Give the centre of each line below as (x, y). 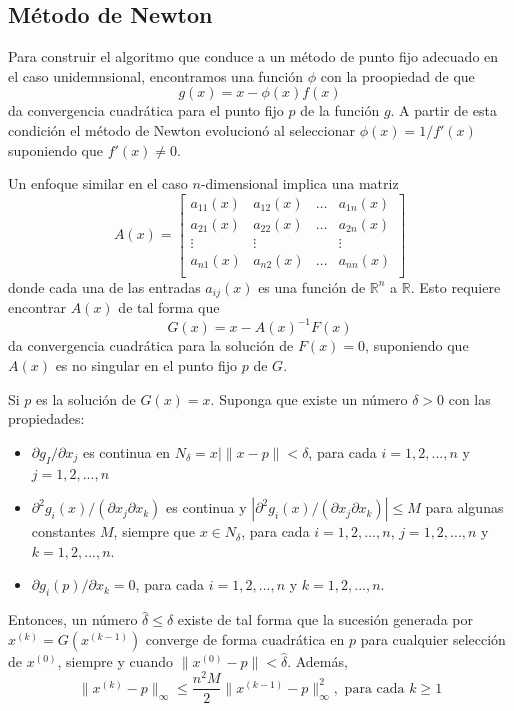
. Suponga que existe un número (309, 398)
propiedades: (46, 418)
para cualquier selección (433, 638)
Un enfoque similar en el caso (98, 183)
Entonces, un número (73, 619)
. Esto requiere (455, 286)
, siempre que (154, 531)
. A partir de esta (443, 110)
